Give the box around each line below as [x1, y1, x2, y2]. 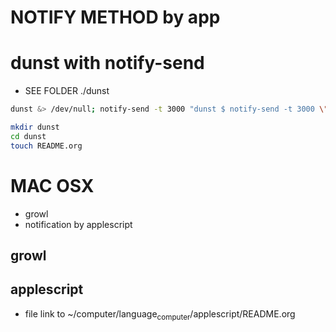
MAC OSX [10, 174, 95, 197]
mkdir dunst [10, 122, 60, 132]
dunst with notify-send [10, 52, 205, 75]
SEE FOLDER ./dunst [24, 85, 110, 97]
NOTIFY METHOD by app [10, 6, 221, 29]
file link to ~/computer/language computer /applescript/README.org [24, 307, 296, 322]
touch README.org [10, 141, 83, 151]
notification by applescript [24, 218, 133, 230]
